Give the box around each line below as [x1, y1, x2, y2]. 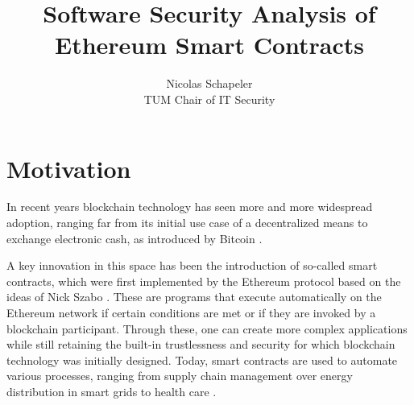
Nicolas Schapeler [166, 75, 253, 92]
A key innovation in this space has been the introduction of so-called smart [6, 257, 378, 274]
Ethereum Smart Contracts [54, 28, 365, 61]
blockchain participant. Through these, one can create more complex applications [6, 320, 408, 337]
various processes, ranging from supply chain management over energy [6, 367, 353, 384]
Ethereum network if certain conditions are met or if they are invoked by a [6, 304, 376, 320]
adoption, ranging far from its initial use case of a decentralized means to [6, 214, 368, 231]
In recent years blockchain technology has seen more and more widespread [6, 198, 373, 215]
